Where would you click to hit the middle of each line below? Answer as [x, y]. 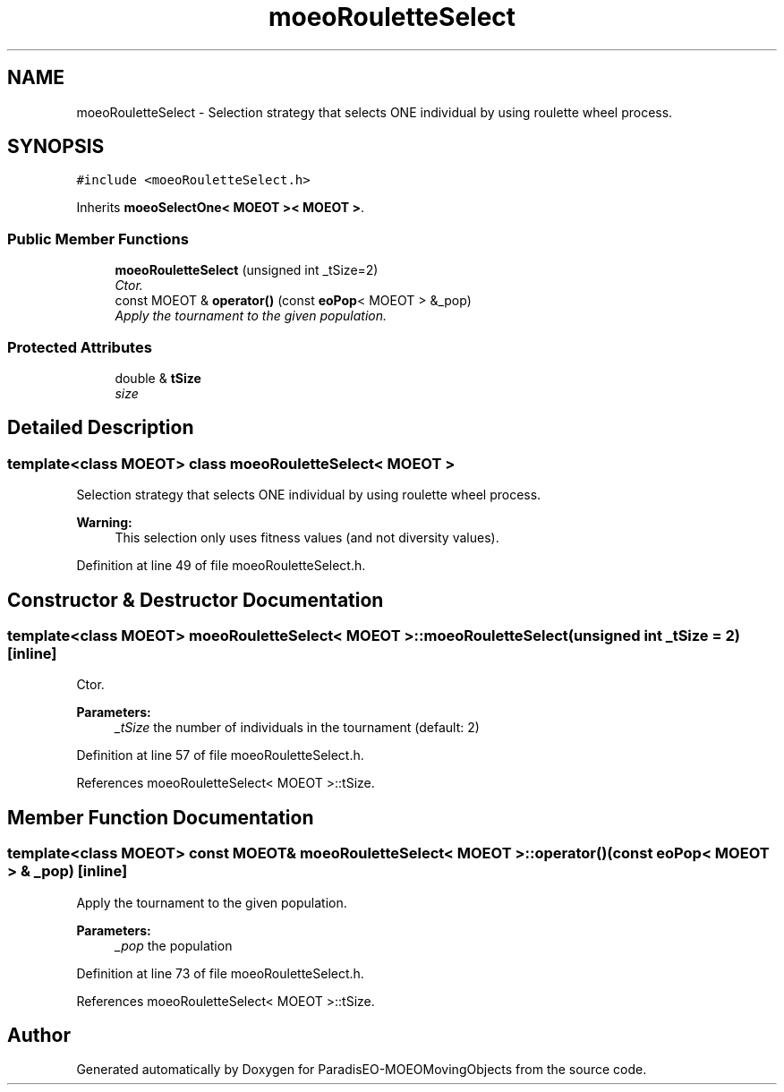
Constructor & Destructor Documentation [196, 600]
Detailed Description [101, 428]
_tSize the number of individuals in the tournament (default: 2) [297, 728]
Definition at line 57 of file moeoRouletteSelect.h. [220, 755]
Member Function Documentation [161, 817]
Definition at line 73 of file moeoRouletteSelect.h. [220, 973]
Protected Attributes [80, 347]
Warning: [104, 523]
